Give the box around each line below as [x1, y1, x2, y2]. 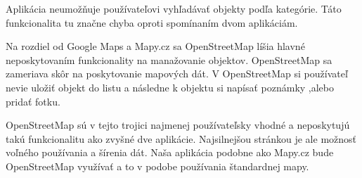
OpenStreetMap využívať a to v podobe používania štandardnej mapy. [6, 158, 309, 173]
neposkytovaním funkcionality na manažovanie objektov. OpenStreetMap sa [6, 52, 332, 67]
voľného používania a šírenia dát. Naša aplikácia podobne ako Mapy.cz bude [6, 145, 334, 160]
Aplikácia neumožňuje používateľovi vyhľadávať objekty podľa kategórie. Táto [6, 1, 342, 15]
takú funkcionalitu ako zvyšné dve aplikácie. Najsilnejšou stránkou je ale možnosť [6, 131, 356, 146]
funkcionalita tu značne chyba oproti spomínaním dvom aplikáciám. [6, 15, 298, 30]
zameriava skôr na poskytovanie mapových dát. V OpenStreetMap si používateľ [6, 66, 348, 81]
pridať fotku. [6, 94, 60, 108]
